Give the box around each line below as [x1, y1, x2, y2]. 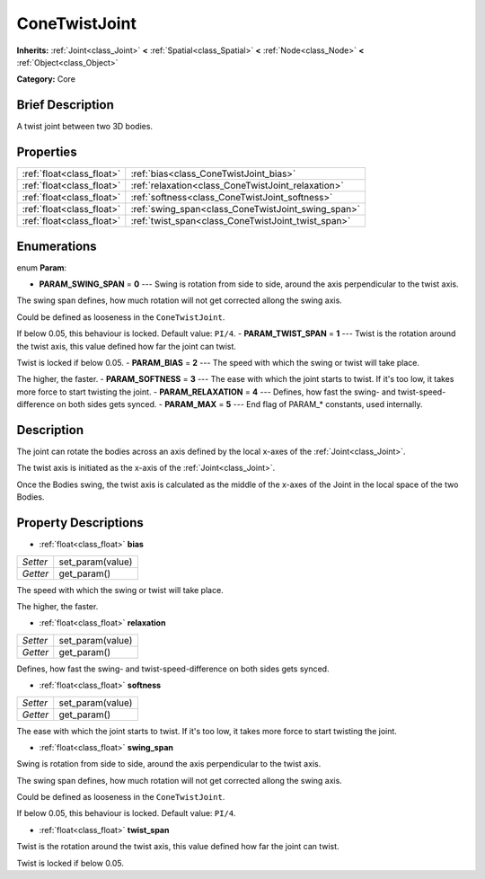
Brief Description [16, 97, 114, 112]
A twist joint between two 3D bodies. [16, 121, 153, 132]
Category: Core [16, 74, 76, 84]
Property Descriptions [16, 515, 144, 530]
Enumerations [16, 238, 98, 253]
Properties [16, 145, 77, 160]
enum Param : [16, 262, 67, 273]
